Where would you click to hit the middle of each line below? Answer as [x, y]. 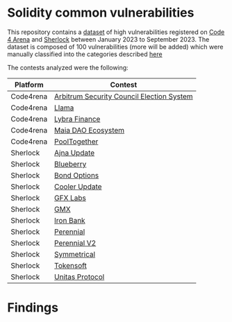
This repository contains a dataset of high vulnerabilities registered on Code [116, 32]
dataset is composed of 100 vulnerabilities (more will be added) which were [115, 46]
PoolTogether [76, 142]
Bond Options [77, 175]
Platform [29, 85]
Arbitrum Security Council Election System [124, 96]
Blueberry [71, 164]
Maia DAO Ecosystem [90, 130]
